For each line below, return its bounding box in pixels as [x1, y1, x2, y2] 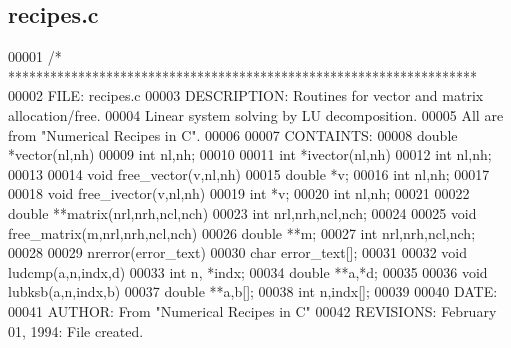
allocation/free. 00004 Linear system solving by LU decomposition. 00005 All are [8, 104, 504, 125]
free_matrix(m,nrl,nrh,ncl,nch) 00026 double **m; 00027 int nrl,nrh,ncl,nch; [8, 222, 476, 243]
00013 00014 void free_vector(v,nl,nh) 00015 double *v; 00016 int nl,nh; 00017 [8, 163, 490, 184]
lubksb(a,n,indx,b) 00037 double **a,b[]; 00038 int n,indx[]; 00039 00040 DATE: [8, 281, 498, 302]
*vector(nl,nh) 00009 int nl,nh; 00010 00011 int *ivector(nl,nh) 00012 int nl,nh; [8, 144, 492, 165]
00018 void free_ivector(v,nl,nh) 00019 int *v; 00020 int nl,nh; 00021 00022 [8, 183, 470, 204]
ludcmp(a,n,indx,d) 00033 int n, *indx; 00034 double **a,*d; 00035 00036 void [8, 261, 488, 282]
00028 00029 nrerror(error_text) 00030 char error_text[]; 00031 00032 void [8, 242, 468, 263]
